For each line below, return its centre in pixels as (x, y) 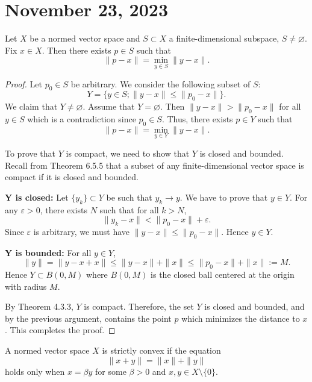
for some (111, 371)
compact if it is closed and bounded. (72, 177)
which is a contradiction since (82, 118)
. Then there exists (76, 50)
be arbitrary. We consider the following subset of (161, 83)
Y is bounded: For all (48, 252)
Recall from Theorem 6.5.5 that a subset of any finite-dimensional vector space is (154, 165)
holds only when (35, 371)
